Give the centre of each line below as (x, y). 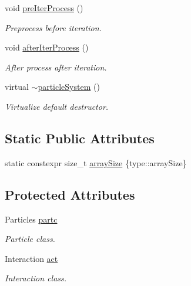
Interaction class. (36, 278)
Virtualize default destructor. (57, 106)
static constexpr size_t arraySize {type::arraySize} (96, 162)
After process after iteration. (56, 67)
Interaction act (31, 258)
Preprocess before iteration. (53, 27)
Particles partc (31, 219)
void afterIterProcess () (47, 47)
